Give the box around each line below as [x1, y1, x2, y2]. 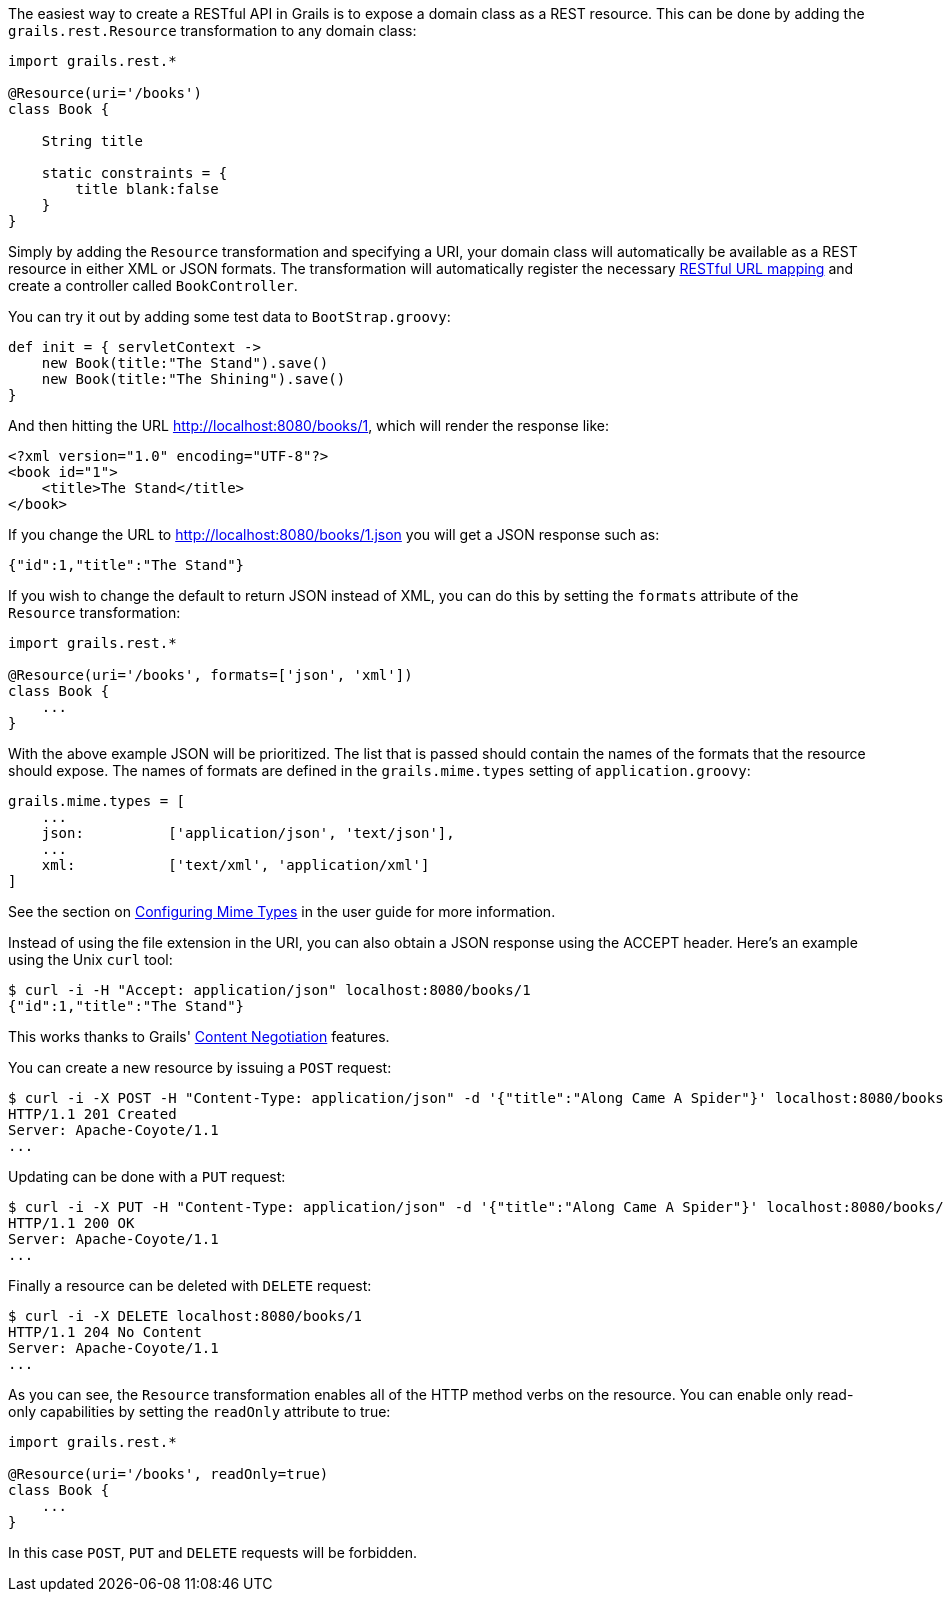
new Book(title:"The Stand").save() [41, 355, 329, 371]
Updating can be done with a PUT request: [8, 1168, 286, 1185]
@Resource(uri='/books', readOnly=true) [8, 1466, 329, 1482]
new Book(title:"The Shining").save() [41, 371, 346, 387]
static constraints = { [41, 165, 228, 181]
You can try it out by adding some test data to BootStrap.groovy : [8, 308, 451, 325]
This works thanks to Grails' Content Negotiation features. [8, 1028, 390, 1045]
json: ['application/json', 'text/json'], [41, 825, 455, 841]
